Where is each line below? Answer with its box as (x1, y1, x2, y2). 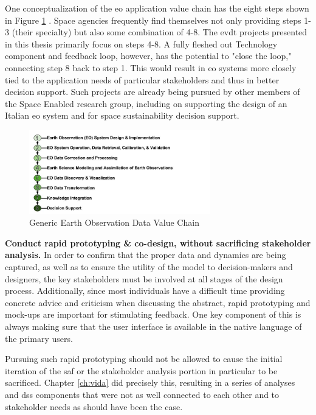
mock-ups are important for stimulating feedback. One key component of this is (5, 308, 301, 321)
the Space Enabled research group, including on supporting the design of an (5, 97, 287, 110)
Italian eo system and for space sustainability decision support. (5, 109, 239, 122)
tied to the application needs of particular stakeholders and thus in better (5, 73, 280, 86)
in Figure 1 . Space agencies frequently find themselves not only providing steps (5, 13, 301, 26)
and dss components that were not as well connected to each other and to (5, 388, 280, 401)
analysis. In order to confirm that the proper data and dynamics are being (5, 248, 286, 261)
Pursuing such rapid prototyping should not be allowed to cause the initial (5, 352, 283, 365)
